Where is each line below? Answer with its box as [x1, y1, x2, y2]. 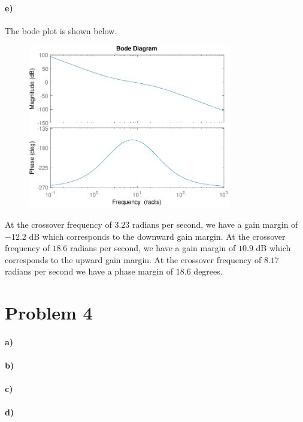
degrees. [193, 265, 223, 278]
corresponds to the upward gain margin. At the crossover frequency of [5, 253, 262, 266]
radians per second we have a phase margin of [5, 265, 174, 278]
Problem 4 [5, 300, 93, 325]
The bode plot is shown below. [5, 24, 117, 37]
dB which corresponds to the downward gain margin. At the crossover [29, 230, 286, 242]
